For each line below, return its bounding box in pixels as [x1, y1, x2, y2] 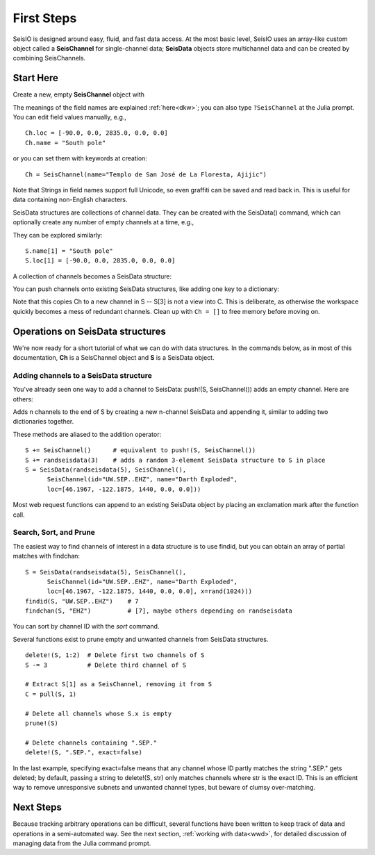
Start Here [12, 72, 59, 84]
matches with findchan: [12, 552, 80, 561]
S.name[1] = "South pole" [25, 247, 114, 255]
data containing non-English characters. [12, 195, 128, 204]
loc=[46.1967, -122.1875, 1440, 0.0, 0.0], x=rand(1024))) [47, 588, 253, 595]
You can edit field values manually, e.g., [12, 113, 126, 122]
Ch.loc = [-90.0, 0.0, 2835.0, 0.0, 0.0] [25, 129, 168, 137]
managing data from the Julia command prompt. [12, 839, 151, 847]
